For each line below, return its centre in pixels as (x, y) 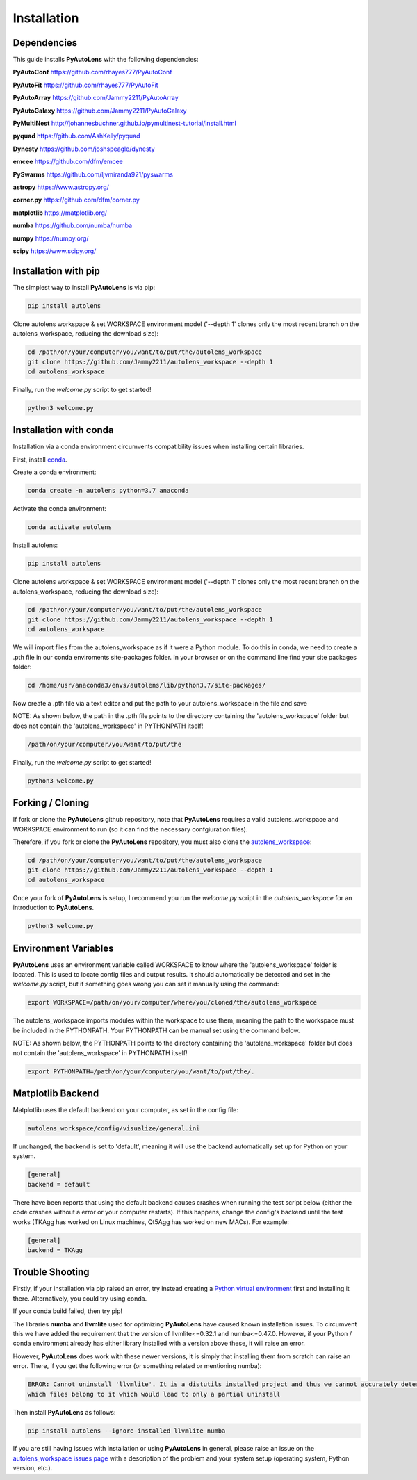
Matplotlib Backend (56, 1093)
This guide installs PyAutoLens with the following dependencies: (106, 60)
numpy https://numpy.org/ (51, 238)
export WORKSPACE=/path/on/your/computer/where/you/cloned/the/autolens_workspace (172, 1002)
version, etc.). (33, 1468)
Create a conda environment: (55, 472)
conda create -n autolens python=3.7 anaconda (108, 491)
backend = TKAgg (55, 1250)
